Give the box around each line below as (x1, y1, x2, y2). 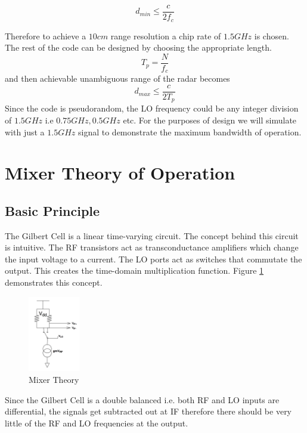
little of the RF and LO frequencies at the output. (5, 416, 188, 429)
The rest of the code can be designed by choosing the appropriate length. (5, 41, 272, 54)
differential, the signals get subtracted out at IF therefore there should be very (5, 405, 292, 417)
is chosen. (254, 29, 289, 42)
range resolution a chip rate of (110, 29, 221, 42)
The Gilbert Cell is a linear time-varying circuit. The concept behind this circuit (5, 229, 299, 242)
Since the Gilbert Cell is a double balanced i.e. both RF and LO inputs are (5, 393, 280, 406)
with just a (5, 125, 45, 138)
